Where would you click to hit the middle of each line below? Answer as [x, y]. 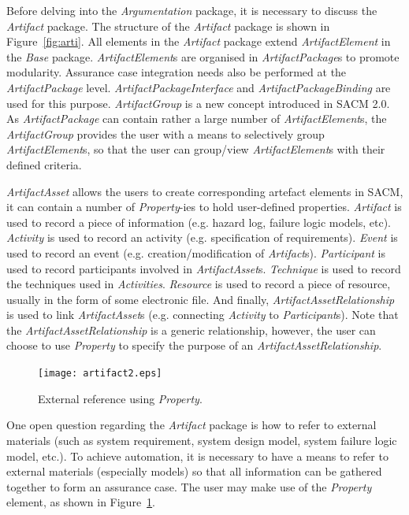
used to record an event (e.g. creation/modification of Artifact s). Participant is [196, 252]
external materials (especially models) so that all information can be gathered [194, 471]
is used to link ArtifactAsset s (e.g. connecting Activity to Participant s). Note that [203, 315]
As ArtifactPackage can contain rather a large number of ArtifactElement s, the [197, 119]
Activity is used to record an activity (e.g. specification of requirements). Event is [202, 237]
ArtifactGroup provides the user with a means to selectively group [165, 133]
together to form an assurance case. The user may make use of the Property [189, 486]
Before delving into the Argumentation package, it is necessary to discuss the [192, 10]
